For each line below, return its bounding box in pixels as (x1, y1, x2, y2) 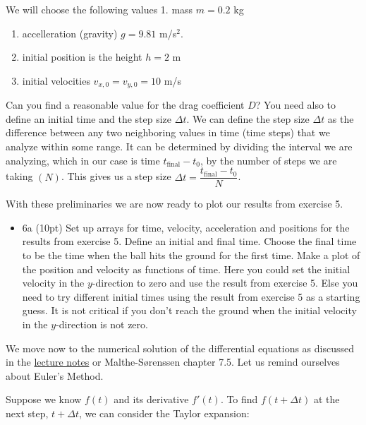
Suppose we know (6, 392, 82, 407)
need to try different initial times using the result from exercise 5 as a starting (22, 289, 360, 304)
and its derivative (114, 392, 189, 407)
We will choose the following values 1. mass (6, 2, 193, 16)
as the (327, 111, 354, 126)
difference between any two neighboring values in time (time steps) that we (6, 125, 330, 140)
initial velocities (22, 73, 90, 88)
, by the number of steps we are (200, 152, 337, 167)
